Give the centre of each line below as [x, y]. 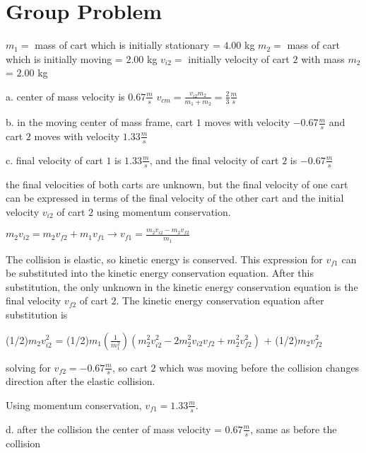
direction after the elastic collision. [81, 381]
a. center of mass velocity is [65, 96]
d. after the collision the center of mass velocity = [114, 429]
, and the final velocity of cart [214, 160]
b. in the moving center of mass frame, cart [100, 122]
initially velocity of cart [239, 58]
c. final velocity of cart [54, 160]
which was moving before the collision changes [259, 367]
